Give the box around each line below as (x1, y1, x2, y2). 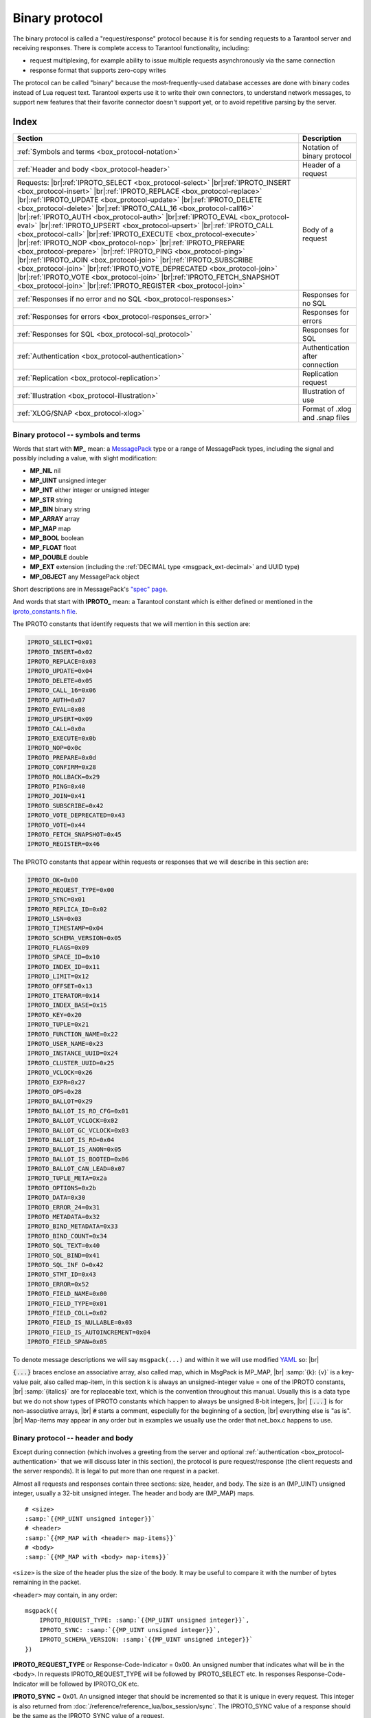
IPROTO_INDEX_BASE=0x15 (27, 1001, 108, 1009)
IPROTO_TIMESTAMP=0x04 (27, 924, 104, 933)
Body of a (302, 225, 334, 234)
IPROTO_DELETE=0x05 (27, 677, 93, 684)
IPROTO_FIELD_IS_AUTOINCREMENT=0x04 (27, 1328, 151, 1336)
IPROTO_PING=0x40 (27, 783, 86, 790)
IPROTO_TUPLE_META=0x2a (27, 1174, 108, 1182)
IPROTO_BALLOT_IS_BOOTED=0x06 (27, 1155, 129, 1163)
